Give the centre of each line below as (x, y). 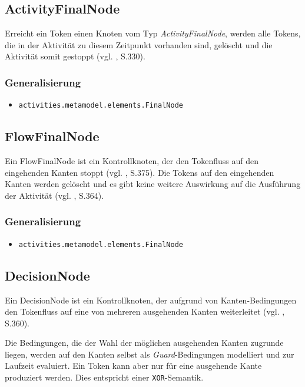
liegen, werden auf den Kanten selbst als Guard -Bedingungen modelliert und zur (150, 354)
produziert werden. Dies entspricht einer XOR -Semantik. (104, 377)
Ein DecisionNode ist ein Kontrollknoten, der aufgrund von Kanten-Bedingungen (151, 300)
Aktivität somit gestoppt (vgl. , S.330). (75, 56)
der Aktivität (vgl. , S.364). (54, 195)
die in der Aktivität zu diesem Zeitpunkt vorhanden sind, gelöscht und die (139, 44)
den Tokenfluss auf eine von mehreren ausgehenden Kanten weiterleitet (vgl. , (145, 311)
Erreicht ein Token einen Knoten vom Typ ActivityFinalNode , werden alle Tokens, (153, 33)
